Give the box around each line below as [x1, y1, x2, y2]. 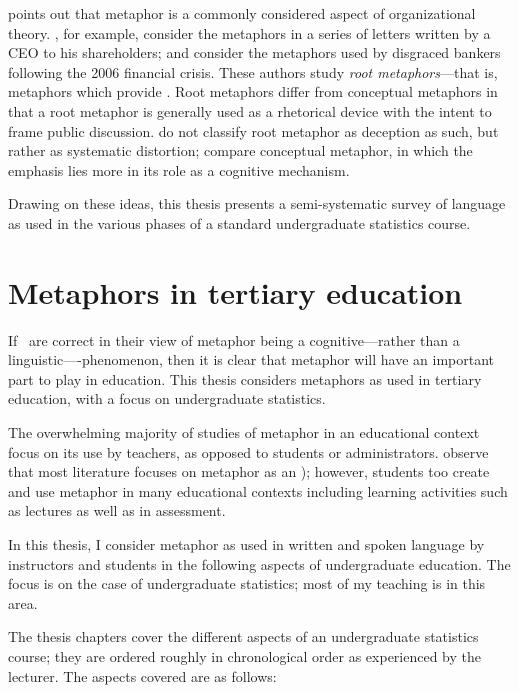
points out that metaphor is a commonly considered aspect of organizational [8, 3, 476, 23]
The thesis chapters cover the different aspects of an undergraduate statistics [8, 626, 479, 647]
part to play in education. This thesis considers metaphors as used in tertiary [8, 368, 482, 389]
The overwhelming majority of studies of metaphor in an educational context [8, 422, 480, 443]
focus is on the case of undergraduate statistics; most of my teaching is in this [8, 573, 486, 594]
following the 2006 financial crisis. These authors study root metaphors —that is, [8, 61, 498, 82]
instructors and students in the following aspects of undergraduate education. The [8, 553, 511, 574]
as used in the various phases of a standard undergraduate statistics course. [8, 212, 471, 233]
